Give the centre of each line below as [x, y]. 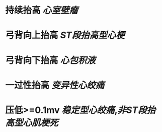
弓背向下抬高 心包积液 [50, 60]
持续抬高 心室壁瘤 [42, 10]
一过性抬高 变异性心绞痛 [55, 85]
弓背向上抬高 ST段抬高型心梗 [65, 35]
